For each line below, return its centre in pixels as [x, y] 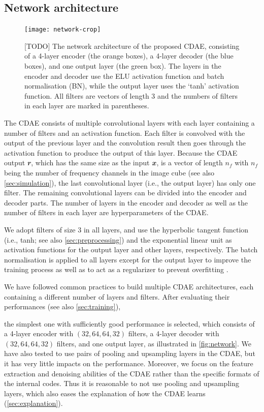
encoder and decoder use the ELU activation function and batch [124, 76]
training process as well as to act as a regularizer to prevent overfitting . [116, 269]
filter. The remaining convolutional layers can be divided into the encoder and [125, 193]
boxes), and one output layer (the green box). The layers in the [123, 66]
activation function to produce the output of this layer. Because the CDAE [121, 152]
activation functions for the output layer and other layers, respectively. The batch [131, 249]
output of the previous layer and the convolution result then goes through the [125, 143]
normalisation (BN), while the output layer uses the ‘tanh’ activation [132, 86]
